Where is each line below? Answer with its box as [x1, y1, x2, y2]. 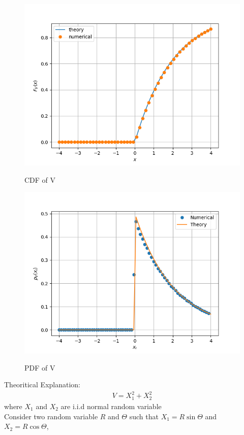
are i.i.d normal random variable [60, 400, 162, 411]
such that [129, 411, 159, 421]
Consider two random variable [4, 411, 98, 421]
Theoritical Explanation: [4, 379, 80, 390]
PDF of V [24, 362, 55, 373]
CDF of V [24, 174, 56, 185]
